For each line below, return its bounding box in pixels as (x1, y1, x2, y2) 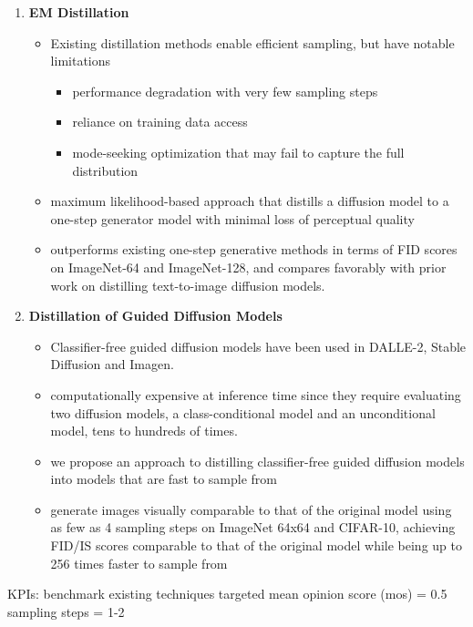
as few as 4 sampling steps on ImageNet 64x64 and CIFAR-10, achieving (50, 518, 456, 537)
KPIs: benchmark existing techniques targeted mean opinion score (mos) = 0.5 (7, 584, 447, 603)
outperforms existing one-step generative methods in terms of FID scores (50, 240, 458, 259)
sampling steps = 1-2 (7, 601, 125, 621)
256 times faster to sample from (50, 553, 228, 572)
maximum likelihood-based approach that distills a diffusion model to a (50, 191, 449, 211)
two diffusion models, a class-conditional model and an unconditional (50, 403, 436, 422)
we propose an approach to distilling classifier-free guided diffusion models (50, 451, 465, 470)
